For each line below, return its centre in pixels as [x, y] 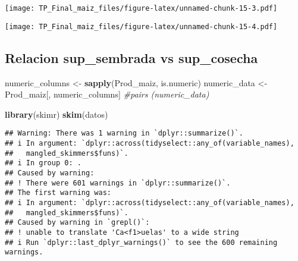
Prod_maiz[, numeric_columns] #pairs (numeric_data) [107, 94]
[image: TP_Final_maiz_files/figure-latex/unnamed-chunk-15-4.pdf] [141, 26]
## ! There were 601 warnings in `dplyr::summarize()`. [118, 183]
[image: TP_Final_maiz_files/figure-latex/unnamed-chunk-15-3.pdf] [141, 8]
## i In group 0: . [43, 163]
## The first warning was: [58, 193]
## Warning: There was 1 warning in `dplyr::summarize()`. [124, 133]
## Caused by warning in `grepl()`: [77, 223]
